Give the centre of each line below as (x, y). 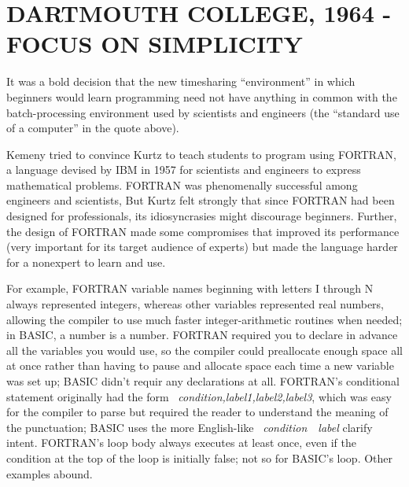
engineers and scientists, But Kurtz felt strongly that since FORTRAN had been (201, 200)
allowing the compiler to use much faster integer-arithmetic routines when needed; (204, 319)
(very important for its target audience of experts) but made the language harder (202, 247)
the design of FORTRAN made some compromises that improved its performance (203, 231)
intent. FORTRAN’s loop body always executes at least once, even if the (181, 443)
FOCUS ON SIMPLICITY (155, 44)
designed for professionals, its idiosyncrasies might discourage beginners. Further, (202, 216)
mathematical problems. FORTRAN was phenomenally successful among (182, 184)
